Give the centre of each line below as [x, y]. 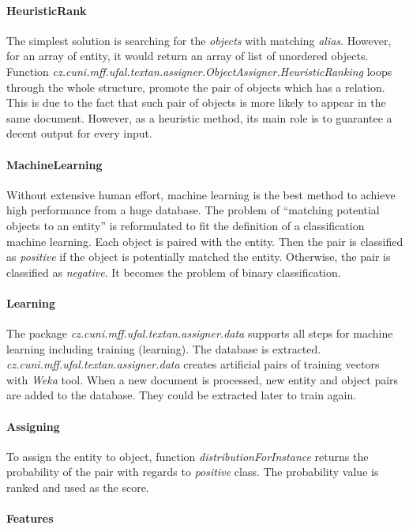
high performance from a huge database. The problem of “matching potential [193, 210]
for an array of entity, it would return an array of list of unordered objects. [188, 56]
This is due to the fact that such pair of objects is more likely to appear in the [196, 102]
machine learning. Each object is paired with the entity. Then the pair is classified [205, 241]
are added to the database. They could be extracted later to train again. [182, 395]
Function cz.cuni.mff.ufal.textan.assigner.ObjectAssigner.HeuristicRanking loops [199, 71]
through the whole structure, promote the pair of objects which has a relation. [196, 87]
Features [30, 518]
